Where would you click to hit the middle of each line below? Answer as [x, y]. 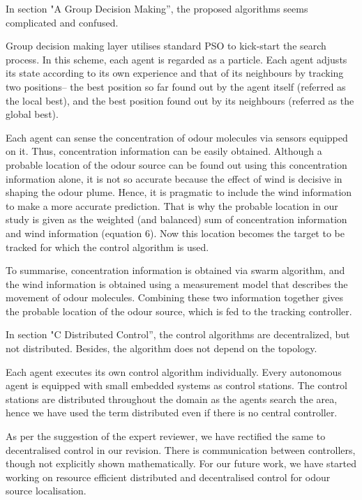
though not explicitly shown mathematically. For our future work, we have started [181, 463]
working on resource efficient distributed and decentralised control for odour [168, 477]
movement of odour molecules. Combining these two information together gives [175, 297]
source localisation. [46, 491]
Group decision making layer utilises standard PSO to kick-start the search [166, 46]
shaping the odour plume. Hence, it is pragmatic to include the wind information [179, 192]
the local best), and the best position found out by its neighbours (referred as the [180, 100]
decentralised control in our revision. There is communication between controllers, [181, 449]
